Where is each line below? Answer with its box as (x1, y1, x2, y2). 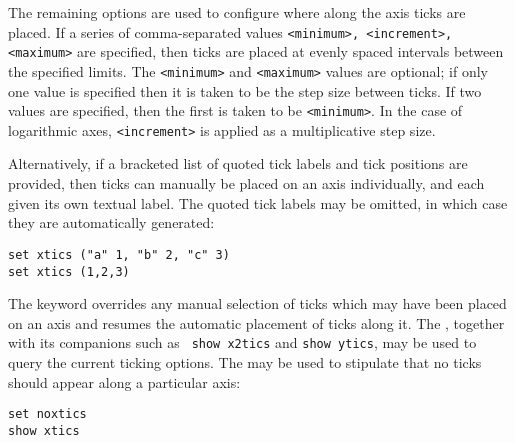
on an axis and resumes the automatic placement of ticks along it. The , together (8, 312, 505, 333)
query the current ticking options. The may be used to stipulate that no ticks (8, 352, 482, 372)
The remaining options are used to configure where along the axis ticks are (8, 2, 466, 22)
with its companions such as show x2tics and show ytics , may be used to (8, 332, 477, 353)
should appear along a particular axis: (8, 371, 241, 392)
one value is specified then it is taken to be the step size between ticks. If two (8, 80, 482, 101)
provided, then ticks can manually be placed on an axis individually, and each (8, 173, 485, 194)
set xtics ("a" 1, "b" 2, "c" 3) (8, 247, 230, 262)
